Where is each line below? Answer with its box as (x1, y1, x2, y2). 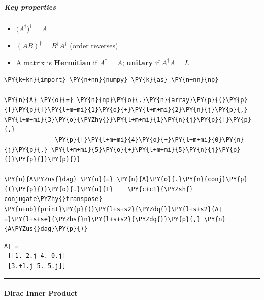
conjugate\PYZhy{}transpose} (4, 195, 103, 203)
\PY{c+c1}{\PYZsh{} (127, 185, 193, 193)
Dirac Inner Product (4, 288, 78, 298)
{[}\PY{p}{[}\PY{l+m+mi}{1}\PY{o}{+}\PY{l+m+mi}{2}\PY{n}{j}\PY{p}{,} (4, 106, 248, 114)
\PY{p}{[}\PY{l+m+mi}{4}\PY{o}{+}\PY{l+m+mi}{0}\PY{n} (55, 136, 244, 143)
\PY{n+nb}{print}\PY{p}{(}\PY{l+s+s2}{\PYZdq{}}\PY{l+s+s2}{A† (4, 206, 222, 213)
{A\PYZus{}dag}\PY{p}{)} (4, 225, 88, 233)
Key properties (4, 1, 56, 12)
